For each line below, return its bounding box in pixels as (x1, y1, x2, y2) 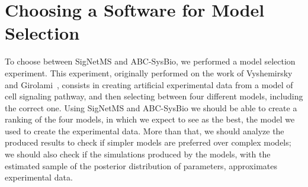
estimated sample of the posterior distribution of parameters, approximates (5, 159, 277, 172)
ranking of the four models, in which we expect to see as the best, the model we (5, 113, 295, 125)
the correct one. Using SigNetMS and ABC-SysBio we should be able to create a (5, 101, 297, 114)
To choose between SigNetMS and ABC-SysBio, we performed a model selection (5, 55, 296, 67)
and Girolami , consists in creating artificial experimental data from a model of (5, 78, 293, 91)
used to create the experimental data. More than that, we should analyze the (5, 124, 284, 137)
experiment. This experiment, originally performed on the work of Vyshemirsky (5, 66, 293, 79)
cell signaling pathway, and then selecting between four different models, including (5, 90, 303, 102)
